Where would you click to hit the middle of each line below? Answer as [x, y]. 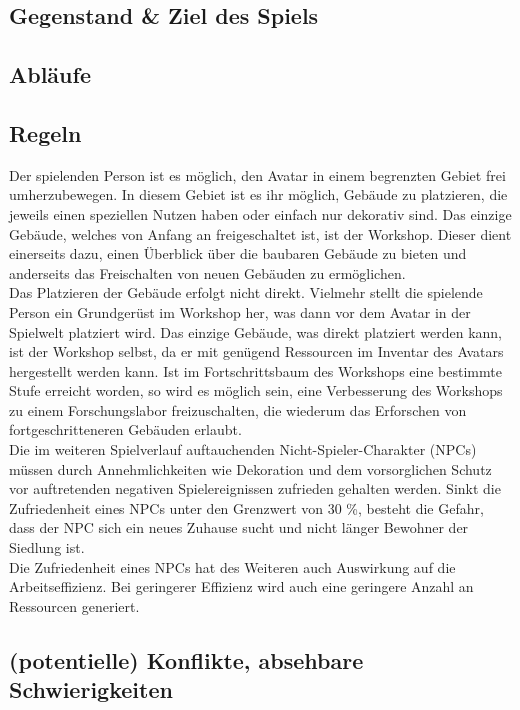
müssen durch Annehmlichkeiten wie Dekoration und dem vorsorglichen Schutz [250, 468]
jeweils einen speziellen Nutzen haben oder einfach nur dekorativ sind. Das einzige [260, 213]
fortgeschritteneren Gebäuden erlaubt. [125, 429]
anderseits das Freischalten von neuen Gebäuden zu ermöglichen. [207, 272]
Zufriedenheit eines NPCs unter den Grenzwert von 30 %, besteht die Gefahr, [246, 507]
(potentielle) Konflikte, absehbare [186, 659]
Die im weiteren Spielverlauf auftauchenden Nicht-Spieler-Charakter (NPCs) [243, 449]
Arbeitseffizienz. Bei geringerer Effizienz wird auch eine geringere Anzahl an [241, 586]
